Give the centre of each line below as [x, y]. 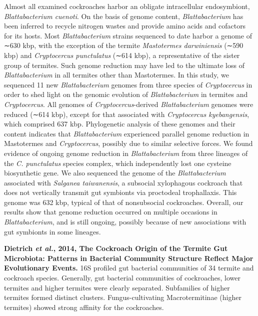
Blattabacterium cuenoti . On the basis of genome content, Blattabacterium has [124, 16]
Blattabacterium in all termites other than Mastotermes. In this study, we [116, 75]
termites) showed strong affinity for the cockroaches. [84, 307]
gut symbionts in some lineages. [52, 231]
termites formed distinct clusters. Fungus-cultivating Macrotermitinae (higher [123, 297]
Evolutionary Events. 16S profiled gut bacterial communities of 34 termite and [129, 268]
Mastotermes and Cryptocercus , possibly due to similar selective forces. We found [128, 143]
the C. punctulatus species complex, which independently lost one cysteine [118, 163]
